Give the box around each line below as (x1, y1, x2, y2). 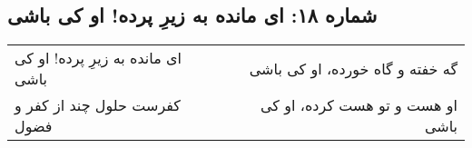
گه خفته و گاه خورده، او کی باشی (249, 57, 457, 79)
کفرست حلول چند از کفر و (15, 94, 181, 116)
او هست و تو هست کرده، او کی (261, 94, 457, 116)
